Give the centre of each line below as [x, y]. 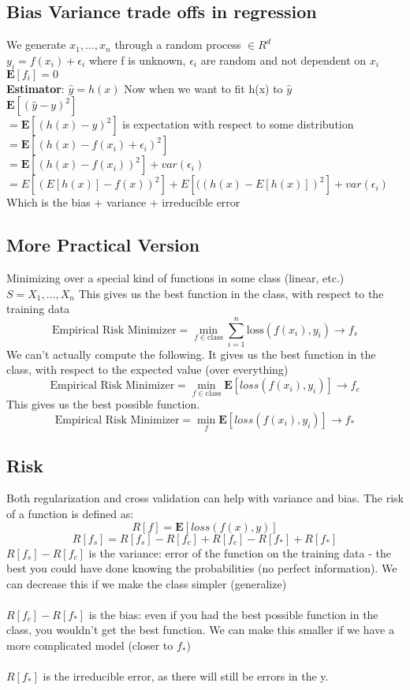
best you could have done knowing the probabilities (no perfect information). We [202, 568]
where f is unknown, [137, 60]
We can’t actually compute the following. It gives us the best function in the [191, 354]
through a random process [178, 45]
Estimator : [35, 88]
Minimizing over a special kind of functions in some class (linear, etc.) [175, 277]
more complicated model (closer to [90, 645]
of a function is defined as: [70, 513]
